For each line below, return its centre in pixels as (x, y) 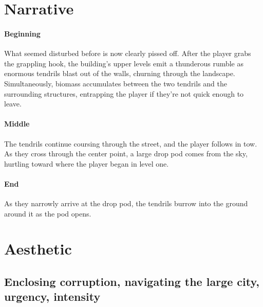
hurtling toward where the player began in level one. (87, 163)
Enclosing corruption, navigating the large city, (132, 282)
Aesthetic (38, 249)
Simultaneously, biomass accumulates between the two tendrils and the (116, 83)
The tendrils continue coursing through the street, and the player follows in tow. (131, 143)
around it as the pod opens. (48, 213)
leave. (13, 104)
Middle (17, 124)
